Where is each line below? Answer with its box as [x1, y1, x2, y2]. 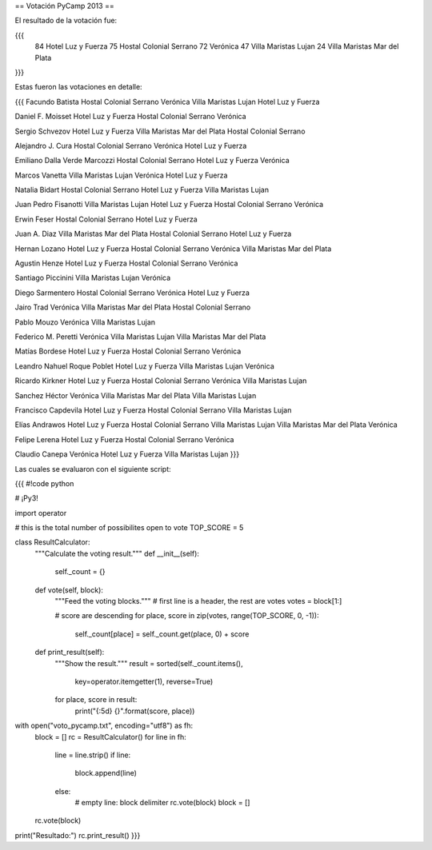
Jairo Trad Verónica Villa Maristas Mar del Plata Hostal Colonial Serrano [14, 302, 251, 312]
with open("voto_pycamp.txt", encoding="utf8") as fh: [14, 720, 194, 731]
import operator [14, 508, 67, 517]
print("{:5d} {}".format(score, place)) [74, 706, 195, 716]
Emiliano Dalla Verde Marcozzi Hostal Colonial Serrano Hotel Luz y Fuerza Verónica [14, 156, 290, 166]
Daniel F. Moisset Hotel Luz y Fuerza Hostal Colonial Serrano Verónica [14, 112, 247, 122]
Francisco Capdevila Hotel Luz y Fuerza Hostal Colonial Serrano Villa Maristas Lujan [14, 405, 292, 415]
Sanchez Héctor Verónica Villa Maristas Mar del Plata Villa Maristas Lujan [14, 390, 257, 400]
